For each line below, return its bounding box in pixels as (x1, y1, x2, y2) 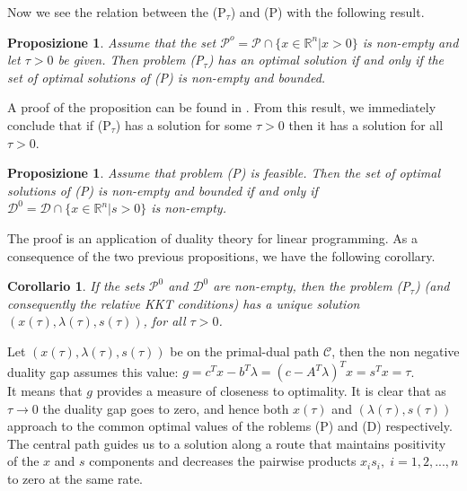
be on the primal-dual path (170, 341, 320, 360)
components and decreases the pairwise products (89, 452, 357, 470)
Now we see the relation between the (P (7, 3, 226, 21)
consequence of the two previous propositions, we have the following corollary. (7, 246, 436, 265)
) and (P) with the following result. (230, 3, 425, 21)
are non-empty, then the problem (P (213, 276, 410, 295)
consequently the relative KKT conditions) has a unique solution (7, 294, 360, 312)
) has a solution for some (115, 115, 252, 134)
